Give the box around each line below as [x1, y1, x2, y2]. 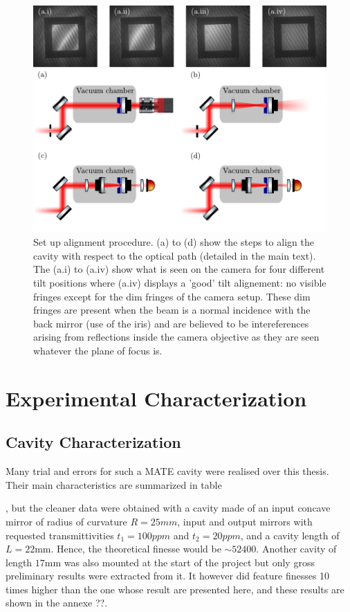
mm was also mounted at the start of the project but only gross [44, 555, 315, 569]
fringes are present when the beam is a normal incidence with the [33, 303, 311, 317]
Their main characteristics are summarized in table [6, 477, 222, 492]
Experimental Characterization [6, 384, 307, 412]
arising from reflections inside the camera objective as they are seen [33, 330, 320, 344]
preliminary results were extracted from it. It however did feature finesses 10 [6, 568, 330, 583]
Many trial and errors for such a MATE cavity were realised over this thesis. [6, 464, 329, 478]
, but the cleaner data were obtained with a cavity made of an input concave [6, 501, 331, 515]
